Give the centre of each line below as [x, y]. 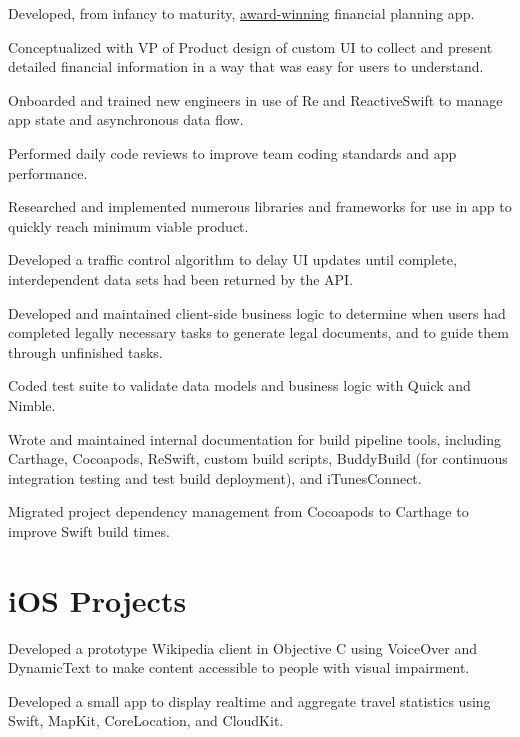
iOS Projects [97, 599]
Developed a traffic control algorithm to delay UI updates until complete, [232, 259]
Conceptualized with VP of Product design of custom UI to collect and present [250, 46]
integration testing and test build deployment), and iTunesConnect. [215, 477]
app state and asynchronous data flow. [126, 119]
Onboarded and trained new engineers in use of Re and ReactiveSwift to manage [255, 99]
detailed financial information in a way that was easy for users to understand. [246, 66]
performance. [48, 172]
